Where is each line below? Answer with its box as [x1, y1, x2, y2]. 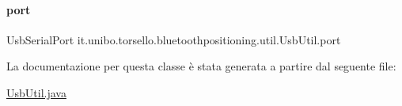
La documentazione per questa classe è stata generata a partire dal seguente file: [6, 58, 396, 74]
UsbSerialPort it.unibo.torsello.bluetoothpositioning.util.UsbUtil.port [6, 31, 341, 47]
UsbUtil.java [6, 84, 66, 100]
